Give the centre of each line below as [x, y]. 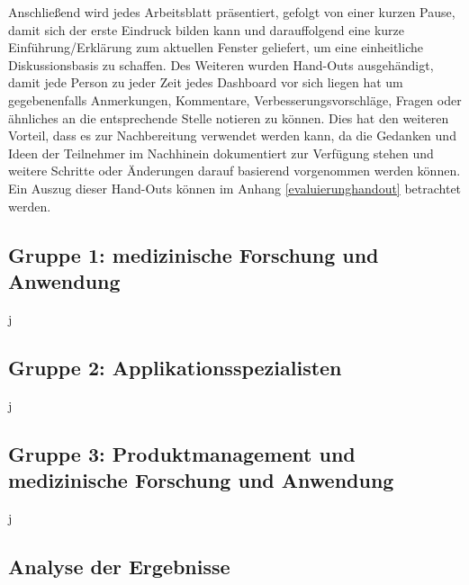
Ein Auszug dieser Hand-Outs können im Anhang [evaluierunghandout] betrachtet [235, 188]
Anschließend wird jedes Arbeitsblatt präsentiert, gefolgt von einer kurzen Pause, [232, 12]
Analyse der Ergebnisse [119, 566]
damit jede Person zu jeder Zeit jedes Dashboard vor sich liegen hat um [206, 82]
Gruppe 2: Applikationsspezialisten [175, 367]
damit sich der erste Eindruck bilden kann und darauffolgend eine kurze [207, 29]
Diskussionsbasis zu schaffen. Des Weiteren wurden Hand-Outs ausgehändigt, [221, 64]
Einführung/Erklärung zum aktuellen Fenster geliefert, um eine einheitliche [216, 47]
